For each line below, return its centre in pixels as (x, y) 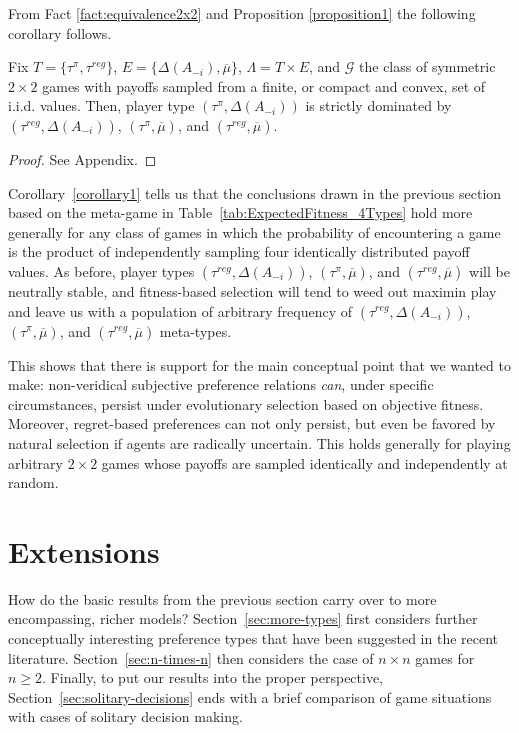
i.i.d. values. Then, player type (101, 105)
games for (445, 657)
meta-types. (195, 330)
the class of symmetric (427, 66)
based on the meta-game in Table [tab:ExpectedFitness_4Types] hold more (240, 212)
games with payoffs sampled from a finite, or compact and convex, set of (264, 85)
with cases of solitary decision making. (125, 716)
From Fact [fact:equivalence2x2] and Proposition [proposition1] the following (242, 13)
